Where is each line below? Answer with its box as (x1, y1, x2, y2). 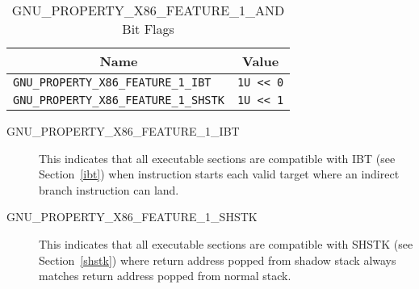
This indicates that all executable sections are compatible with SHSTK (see (39, 235, 413, 252)
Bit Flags (122, 19, 174, 38)
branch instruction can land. (39, 181, 179, 198)
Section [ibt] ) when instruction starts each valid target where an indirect (39, 165, 400, 182)
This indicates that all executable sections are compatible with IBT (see (39, 149, 396, 166)
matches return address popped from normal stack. (39, 267, 291, 284)
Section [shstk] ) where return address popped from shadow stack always (39, 251, 396, 268)
